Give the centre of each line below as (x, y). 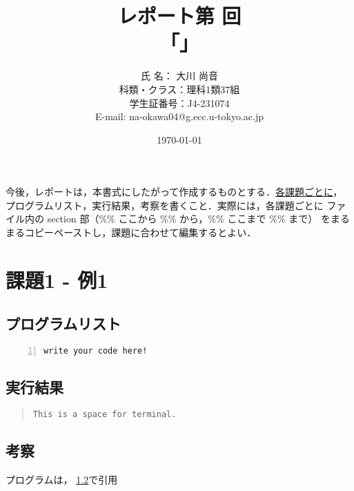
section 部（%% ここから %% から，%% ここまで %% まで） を (189, 219)
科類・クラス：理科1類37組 (179, 89)
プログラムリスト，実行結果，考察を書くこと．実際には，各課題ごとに (165, 205)
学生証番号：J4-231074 (179, 103)
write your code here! (96, 351)
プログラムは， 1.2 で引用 (62, 480)
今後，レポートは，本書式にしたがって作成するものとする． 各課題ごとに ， (174, 192)
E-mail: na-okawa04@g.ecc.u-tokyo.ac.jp (179, 116)
